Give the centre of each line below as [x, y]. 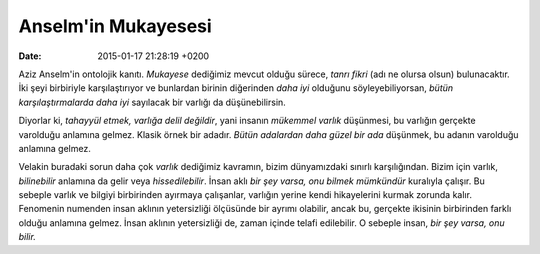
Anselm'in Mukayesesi [115, 26]
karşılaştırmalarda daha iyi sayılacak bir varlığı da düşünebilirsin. [152, 102]
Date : [30, 56]
